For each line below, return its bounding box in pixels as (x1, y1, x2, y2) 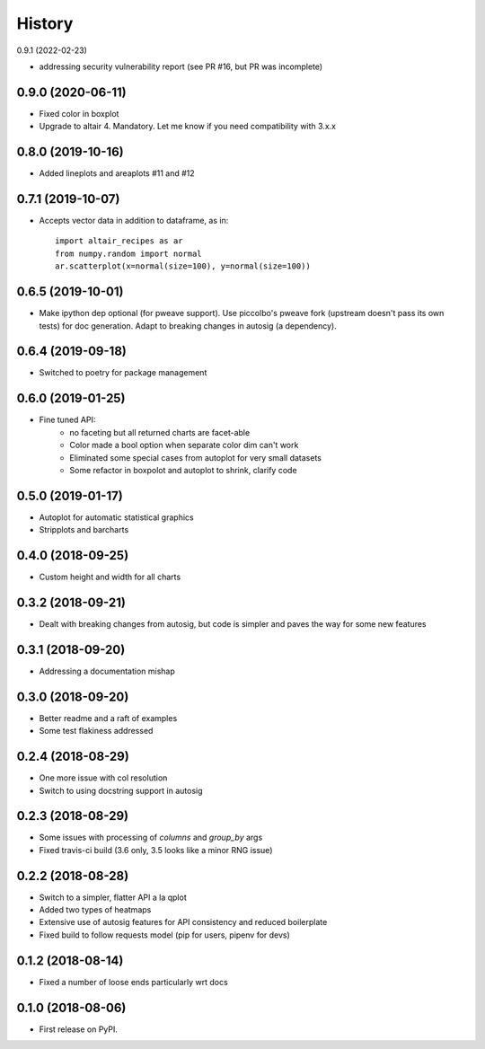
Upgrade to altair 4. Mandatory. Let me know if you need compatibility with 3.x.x (39, 121, 337, 132)
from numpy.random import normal (55, 248, 202, 259)
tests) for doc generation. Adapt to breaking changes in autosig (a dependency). (39, 320, 337, 331)
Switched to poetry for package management (39, 367, 207, 378)
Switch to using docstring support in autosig (39, 785, 203, 796)
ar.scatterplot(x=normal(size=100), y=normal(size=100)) (55, 261, 312, 271)
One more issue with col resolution (39, 772, 168, 783)
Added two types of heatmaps (39, 904, 152, 915)
